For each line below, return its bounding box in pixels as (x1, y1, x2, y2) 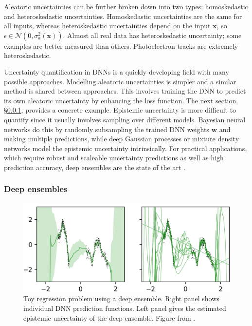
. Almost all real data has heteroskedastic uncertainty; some (63, 30, 242, 40)
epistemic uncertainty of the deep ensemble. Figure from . (23, 312, 196, 323)
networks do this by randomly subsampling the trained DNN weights (4, 124, 209, 134)
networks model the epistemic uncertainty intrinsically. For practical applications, (4, 143, 247, 153)
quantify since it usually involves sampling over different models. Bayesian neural (4, 114, 246, 124)
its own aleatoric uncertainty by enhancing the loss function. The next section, (4, 95, 238, 105)
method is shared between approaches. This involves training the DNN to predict (4, 86, 246, 96)
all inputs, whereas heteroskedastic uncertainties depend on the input (4, 20, 211, 31)
